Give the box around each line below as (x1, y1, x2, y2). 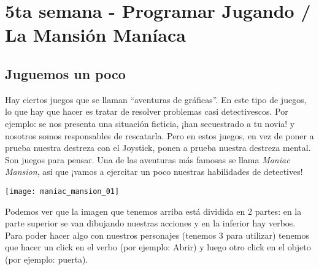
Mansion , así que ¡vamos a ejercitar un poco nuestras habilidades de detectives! (5, 165, 303, 178)
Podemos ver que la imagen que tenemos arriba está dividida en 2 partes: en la (5, 204, 302, 217)
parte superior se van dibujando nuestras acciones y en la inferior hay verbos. (5, 217, 296, 229)
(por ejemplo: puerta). (5, 252, 88, 265)
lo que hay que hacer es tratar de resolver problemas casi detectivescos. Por (5, 105, 288, 118)
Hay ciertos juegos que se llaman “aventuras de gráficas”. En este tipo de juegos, (5, 93, 307, 106)
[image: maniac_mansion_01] (5, 187, 120, 196)
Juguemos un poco (5, 64, 126, 83)
